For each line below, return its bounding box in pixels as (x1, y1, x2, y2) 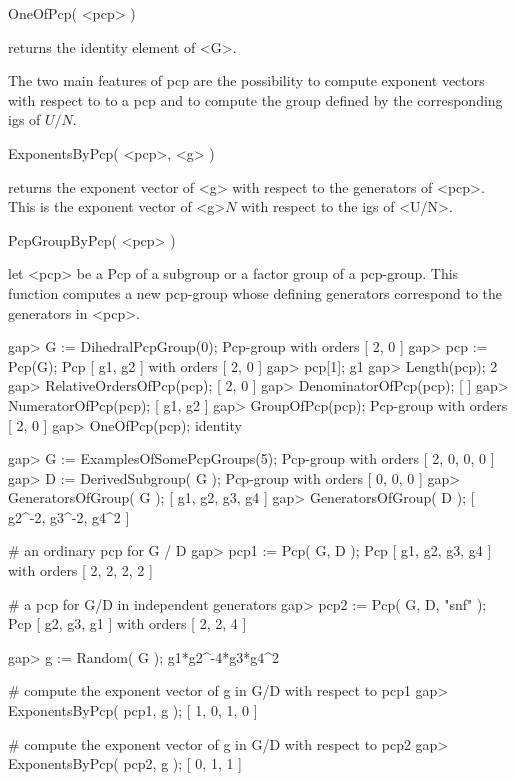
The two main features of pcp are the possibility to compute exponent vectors (8, 70, 485, 91)
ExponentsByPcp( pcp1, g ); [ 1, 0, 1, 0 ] (8, 700, 258, 721)
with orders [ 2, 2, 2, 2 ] (8, 560, 153, 581)
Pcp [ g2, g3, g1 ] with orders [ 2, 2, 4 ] (8, 613, 247, 634)
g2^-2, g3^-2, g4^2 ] (8, 506, 130, 527)
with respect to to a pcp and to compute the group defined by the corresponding (8, 89, 503, 110)
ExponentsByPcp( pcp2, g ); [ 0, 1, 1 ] (8, 753, 243, 774)
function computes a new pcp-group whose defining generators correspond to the (8, 282, 503, 303)
